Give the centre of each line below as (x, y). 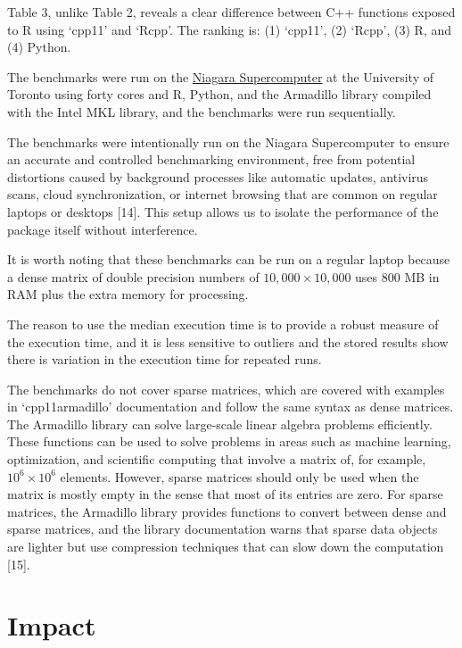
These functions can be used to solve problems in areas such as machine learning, (229, 441)
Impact (52, 625)
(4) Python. (39, 47)
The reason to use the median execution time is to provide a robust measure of (223, 324)
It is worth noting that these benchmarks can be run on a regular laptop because (229, 259)
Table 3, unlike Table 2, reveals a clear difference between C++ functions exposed (231, 12)
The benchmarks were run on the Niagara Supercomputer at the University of (220, 76)
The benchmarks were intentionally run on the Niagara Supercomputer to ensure (228, 141)
